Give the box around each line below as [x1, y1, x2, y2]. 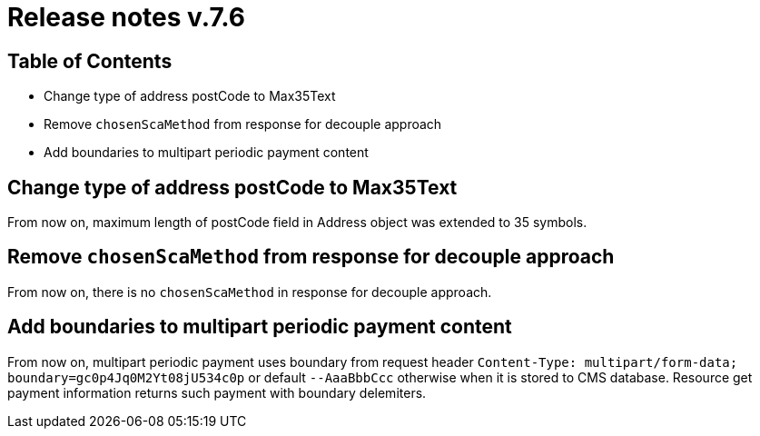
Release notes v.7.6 [7, 2, 245, 33]
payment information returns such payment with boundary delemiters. [7, 384, 427, 401]
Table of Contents [7, 49, 173, 73]
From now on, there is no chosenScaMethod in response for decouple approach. [7, 283, 492, 300]
